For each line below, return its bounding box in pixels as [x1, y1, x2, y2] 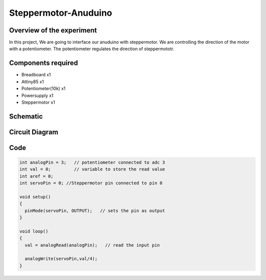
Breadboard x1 [21, 72, 51, 78]
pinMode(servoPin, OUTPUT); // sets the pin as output [25, 208, 165, 214]
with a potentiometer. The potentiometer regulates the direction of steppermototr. [9, 46, 174, 52]
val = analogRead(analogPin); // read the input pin [25, 242, 160, 248]
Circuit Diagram [9, 128, 59, 136]
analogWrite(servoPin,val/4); [25, 256, 98, 262]
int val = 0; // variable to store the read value [19, 166, 165, 172]
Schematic [9, 112, 43, 121]
